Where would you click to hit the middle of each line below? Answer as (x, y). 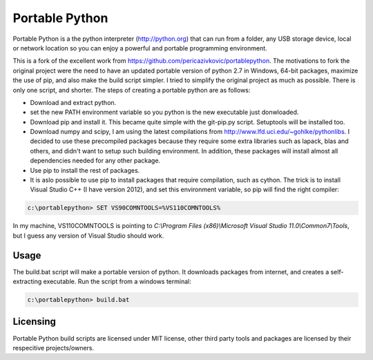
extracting (27, 282)
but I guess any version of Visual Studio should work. (88, 236)
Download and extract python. (73, 102)
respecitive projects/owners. (54, 348)
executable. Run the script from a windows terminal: (117, 282)
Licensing (35, 322)
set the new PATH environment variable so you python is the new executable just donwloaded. (164, 112)
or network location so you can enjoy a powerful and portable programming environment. (140, 48)
